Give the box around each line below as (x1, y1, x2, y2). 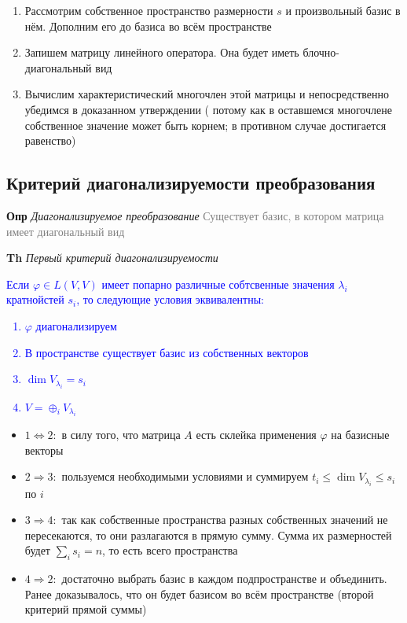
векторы (24, 441, 64, 458)
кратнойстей (6, 291, 64, 308)
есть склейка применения (196, 426, 317, 442)
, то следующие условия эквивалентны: (76, 291, 265, 308)
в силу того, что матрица (61, 426, 181, 442)
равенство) (24, 132, 76, 149)
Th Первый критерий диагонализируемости (6, 249, 218, 266)
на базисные (331, 426, 390, 442)
